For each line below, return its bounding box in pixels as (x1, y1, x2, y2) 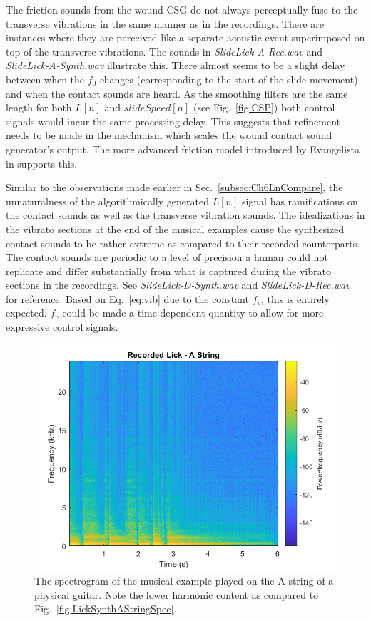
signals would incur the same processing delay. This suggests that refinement (6, 113, 340, 128)
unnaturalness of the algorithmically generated (6, 193, 209, 208)
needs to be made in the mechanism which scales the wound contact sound (6, 128, 332, 143)
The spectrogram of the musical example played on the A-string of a (34, 573, 334, 588)
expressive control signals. (6, 319, 118, 334)
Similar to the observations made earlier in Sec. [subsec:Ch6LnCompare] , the (6, 180, 343, 195)
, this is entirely (261, 291, 330, 306)
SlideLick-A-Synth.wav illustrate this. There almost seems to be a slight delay (6, 58, 345, 73)
